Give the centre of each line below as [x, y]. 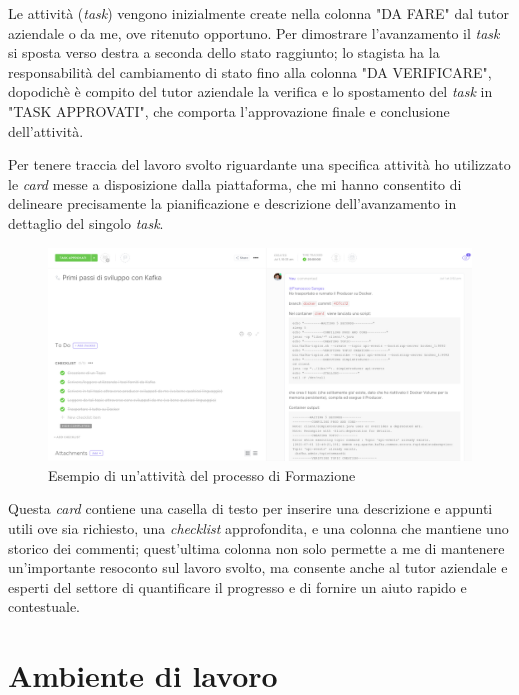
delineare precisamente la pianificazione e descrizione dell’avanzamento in [232, 203]
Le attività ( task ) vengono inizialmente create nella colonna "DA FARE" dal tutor [258, 13]
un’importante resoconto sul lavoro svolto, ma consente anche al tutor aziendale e [258, 567]
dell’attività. [46, 130]
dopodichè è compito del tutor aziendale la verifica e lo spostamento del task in [250, 91]
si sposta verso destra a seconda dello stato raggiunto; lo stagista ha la [224, 52]
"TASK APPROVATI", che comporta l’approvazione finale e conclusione [229, 110]
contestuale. [44, 606]
